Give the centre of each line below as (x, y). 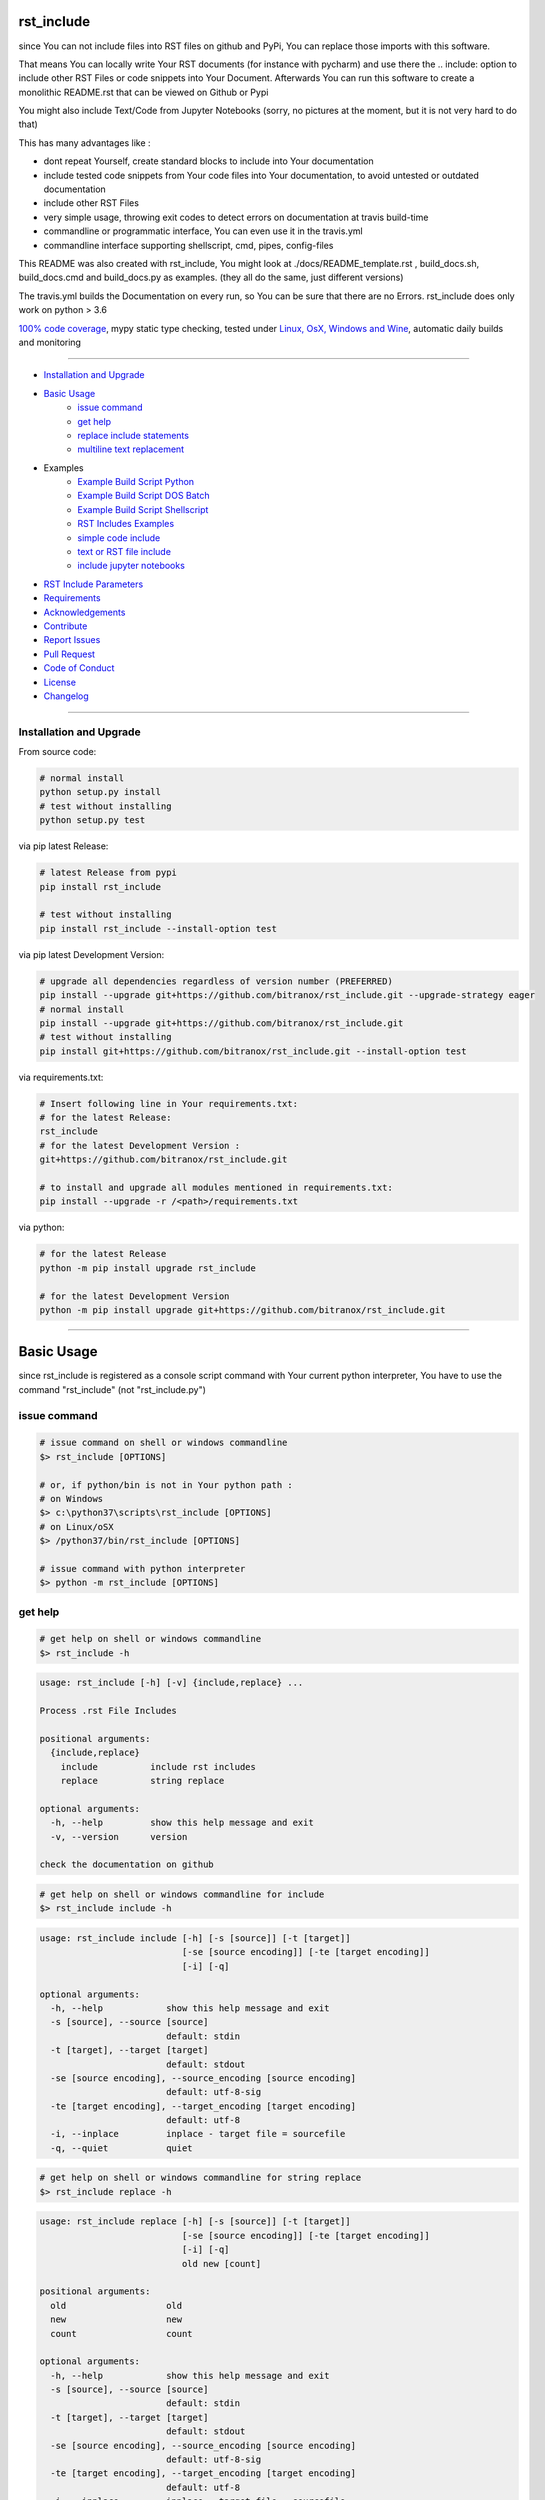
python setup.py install (100, 792)
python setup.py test (92, 820)
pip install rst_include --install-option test (158, 928)
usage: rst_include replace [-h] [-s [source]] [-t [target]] (195, 2221)
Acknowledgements (84, 612)
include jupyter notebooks (131, 566)
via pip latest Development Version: (91, 954)
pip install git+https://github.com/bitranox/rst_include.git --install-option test (253, 1051)
